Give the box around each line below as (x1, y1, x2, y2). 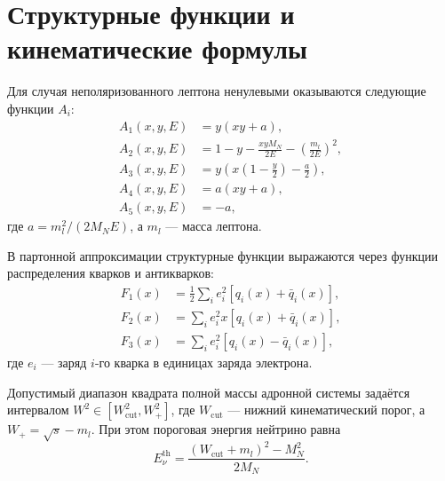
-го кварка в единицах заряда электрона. (94, 353, 313, 372)
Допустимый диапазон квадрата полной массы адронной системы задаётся (7, 382, 410, 401)
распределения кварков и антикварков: (7, 264, 214, 282)
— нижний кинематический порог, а (227, 400, 425, 419)
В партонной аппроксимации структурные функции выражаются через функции (7, 246, 439, 264)
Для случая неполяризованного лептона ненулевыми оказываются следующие (7, 82, 426, 100)
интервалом (7, 400, 69, 419)
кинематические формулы (7, 30, 307, 67)
